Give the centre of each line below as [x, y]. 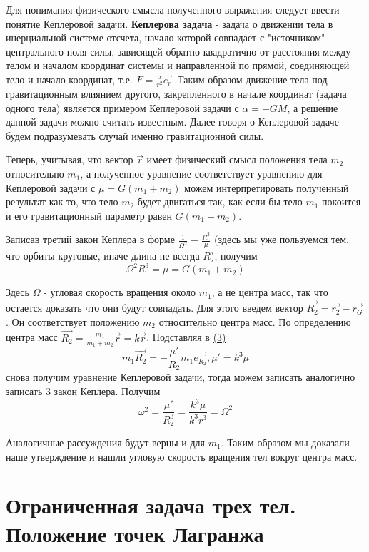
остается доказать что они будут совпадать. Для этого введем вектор [155, 308]
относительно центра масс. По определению [255, 321]
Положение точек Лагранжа [135, 533]
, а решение [313, 107]
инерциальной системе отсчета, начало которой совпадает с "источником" [166, 37]
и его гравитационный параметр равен [89, 215]
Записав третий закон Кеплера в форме [90, 239]
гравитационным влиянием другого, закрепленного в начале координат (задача [176, 94]
